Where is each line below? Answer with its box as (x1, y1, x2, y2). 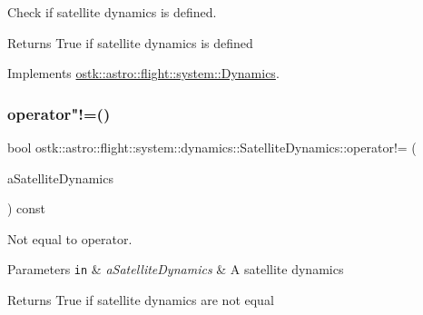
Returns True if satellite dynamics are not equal (7, 290, 274, 310)
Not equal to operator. (7, 229, 133, 248)
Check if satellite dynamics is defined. (7, 3, 217, 21)
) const (7, 199, 46, 218)
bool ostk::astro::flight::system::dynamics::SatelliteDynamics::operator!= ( (7, 138, 417, 156)
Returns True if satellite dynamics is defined (7, 33, 253, 52)
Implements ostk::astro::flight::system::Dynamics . (7, 64, 280, 83)
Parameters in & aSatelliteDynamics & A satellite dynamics (7, 260, 344, 279)
